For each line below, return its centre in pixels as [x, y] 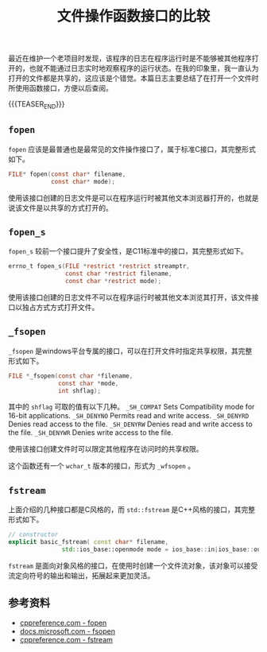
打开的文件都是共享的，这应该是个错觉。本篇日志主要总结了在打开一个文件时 [133, 78]
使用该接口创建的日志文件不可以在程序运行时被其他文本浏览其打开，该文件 [130, 297]
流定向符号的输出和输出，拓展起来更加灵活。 [81, 575]
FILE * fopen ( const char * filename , [67, 174]
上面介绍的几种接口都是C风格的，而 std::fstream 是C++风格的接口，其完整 [132, 510]
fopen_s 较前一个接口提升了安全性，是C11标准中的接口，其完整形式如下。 [128, 251]
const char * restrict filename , [118, 274]
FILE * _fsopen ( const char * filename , [71, 376]
